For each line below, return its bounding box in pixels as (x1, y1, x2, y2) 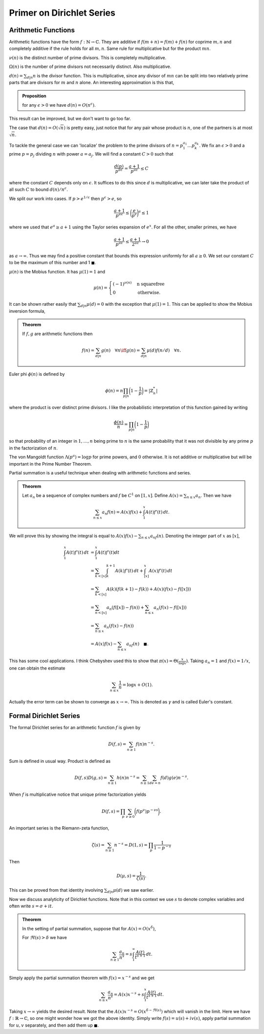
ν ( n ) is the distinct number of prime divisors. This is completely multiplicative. (9, 54, 167, 61)
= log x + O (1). (122, 682, 154, 687)
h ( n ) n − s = (116, 774, 140, 780)
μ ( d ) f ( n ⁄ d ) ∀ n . (147, 347, 181, 353)
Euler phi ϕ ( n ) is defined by (9, 371, 65, 377)
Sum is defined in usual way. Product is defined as (9, 758, 111, 764)
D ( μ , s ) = (116, 873, 136, 878)
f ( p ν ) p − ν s (136, 808, 158, 814)
